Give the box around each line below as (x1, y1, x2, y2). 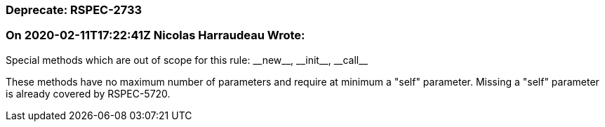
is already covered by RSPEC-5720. (6, 87, 171, 100)
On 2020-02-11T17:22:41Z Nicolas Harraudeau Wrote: (6, 28, 305, 43)
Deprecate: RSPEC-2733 (6, 3, 142, 17)
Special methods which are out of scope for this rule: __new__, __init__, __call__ (6, 53, 368, 66)
